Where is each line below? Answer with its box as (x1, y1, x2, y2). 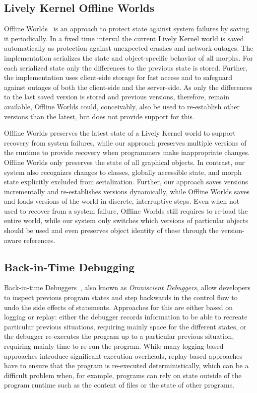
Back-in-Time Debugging (4, 259, 135, 274)
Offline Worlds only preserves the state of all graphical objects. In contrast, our (4, 157, 245, 167)
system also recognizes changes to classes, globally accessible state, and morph (4, 166, 242, 177)
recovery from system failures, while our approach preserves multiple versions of (4, 137, 247, 148)
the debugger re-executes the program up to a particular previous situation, (4, 331, 234, 341)
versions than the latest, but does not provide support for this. (4, 111, 194, 121)
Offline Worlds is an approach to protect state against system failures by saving (4, 23, 250, 34)
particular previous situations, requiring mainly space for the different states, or (4, 321, 247, 331)
